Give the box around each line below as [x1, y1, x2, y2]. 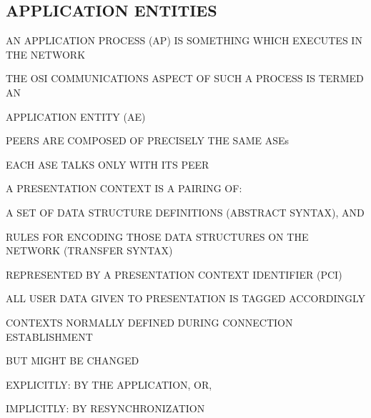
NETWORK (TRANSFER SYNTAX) [6, 243, 173, 258]
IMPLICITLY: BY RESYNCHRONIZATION [6, 401, 205, 416]
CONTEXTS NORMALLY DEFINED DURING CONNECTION [6, 314, 293, 329]
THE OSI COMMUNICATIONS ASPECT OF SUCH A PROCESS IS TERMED [6, 71, 364, 86]
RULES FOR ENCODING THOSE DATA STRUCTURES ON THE [6, 229, 309, 244]
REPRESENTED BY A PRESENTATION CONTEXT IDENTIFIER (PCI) [6, 267, 342, 282]
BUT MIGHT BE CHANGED [6, 353, 139, 368]
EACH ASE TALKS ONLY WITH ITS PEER [6, 156, 209, 171]
